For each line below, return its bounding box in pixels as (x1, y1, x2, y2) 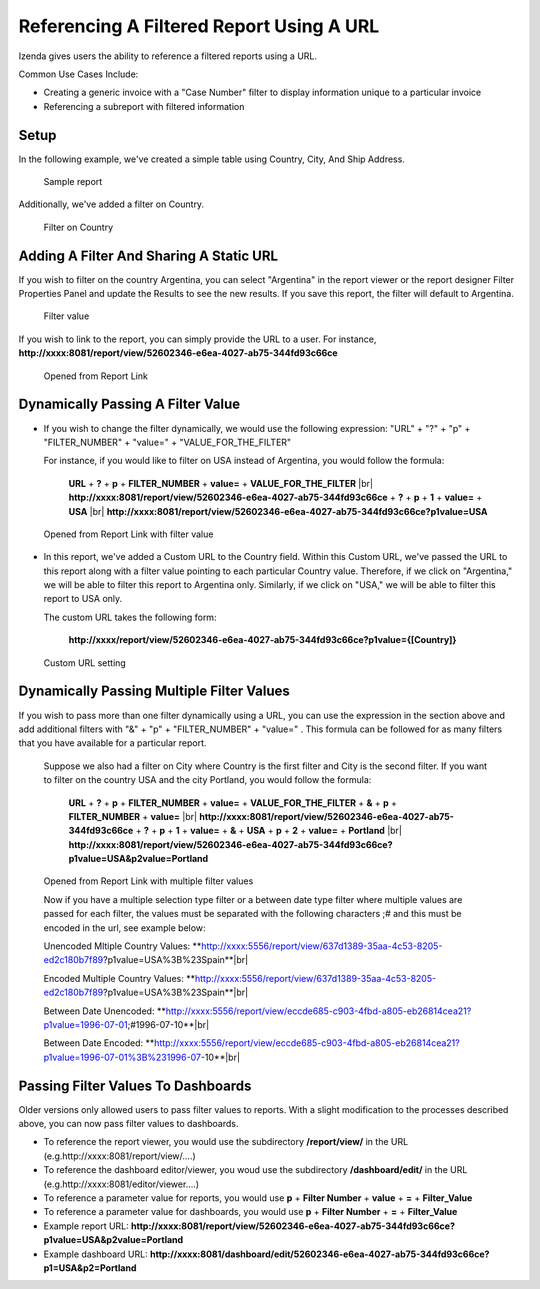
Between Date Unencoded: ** (43, 1005, 167, 1017)
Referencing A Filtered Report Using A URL (18, 15, 380, 37)
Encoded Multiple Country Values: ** (43, 972, 195, 984)
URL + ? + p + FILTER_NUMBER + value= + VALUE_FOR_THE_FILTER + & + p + (68, 796, 398, 809)
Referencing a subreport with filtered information (43, 100, 245, 112)
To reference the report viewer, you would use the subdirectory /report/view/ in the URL (43, 1136, 409, 1148)
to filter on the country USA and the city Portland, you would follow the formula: (43, 774, 372, 786)
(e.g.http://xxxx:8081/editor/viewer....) (43, 1178, 200, 1190)
